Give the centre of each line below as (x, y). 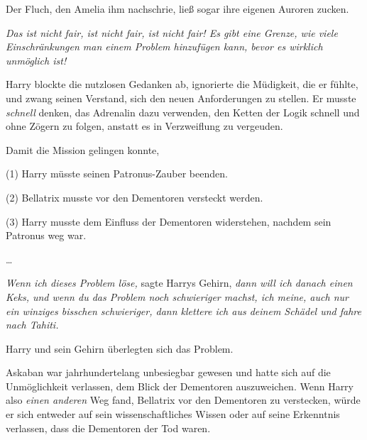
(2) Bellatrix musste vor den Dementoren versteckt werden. (135, 197)
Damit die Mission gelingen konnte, (83, 149)
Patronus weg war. (46, 235)
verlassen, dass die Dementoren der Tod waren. (108, 428)
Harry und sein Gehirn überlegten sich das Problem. (120, 348)
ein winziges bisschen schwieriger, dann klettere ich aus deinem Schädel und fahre (183, 310)
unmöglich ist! (36, 60)
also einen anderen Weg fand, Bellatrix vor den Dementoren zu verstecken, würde (183, 400)
